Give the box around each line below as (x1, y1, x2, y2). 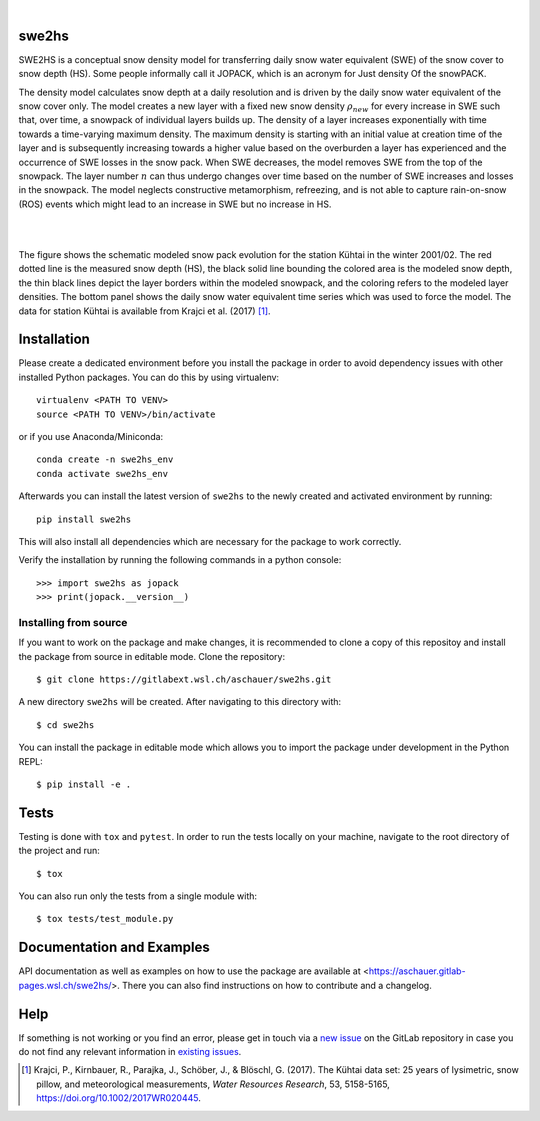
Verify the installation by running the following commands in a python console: (18, 554, 342, 566)
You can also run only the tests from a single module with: (18, 890, 258, 902)
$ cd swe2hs (36, 719, 95, 730)
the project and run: (18, 845, 100, 857)
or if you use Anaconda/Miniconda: (18, 431, 164, 443)
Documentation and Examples (18, 939, 210, 956)
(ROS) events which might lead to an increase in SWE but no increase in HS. (18, 198, 332, 210)
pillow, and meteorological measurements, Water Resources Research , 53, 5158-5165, (36, 1078, 390, 1090)
